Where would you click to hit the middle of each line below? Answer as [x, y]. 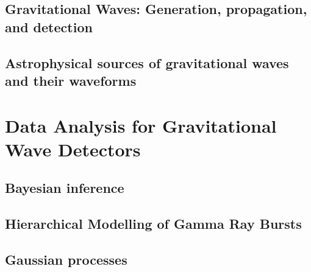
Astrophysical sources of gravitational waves [147, 62]
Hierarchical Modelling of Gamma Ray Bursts [153, 224]
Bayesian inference [65, 188]
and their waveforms [71, 80]
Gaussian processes [66, 259]
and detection [49, 26]
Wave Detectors [73, 149]
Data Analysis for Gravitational [141, 125]
